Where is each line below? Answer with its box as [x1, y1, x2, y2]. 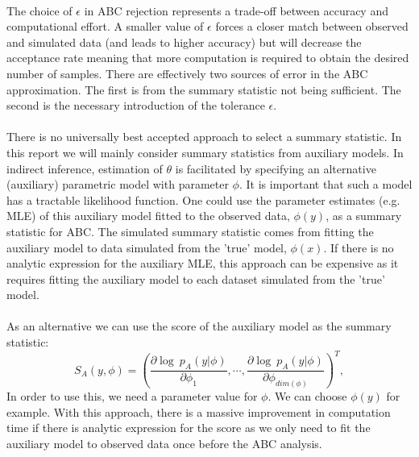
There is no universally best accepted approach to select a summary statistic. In [6, 128, 402, 145]
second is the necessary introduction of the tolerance [6, 97, 265, 114]
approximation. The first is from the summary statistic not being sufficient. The [6, 81, 401, 98]
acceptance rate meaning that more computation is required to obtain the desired [6, 49, 409, 66]
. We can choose [268, 388, 347, 405]
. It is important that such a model [239, 176, 413, 193]
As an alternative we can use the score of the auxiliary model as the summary [6, 318, 392, 334]
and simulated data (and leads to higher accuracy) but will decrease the [6, 33, 362, 50]
